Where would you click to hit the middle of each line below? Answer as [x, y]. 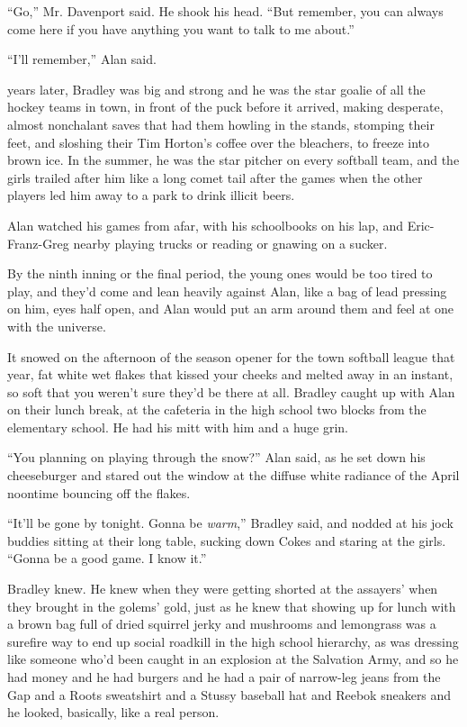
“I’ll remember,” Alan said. [82, 59]
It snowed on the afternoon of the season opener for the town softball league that [231, 356]
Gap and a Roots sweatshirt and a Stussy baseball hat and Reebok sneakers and [229, 694]
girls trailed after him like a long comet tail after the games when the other [215, 177]
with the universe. [57, 326]
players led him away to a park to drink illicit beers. [151, 195]
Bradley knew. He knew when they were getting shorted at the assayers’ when [223, 589]
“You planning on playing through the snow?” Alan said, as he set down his [216, 457]
